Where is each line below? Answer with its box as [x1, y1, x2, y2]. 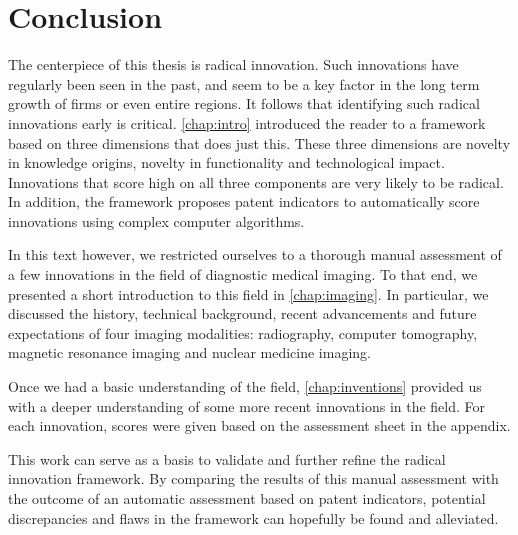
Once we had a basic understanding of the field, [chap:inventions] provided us [8, 376, 482, 397]
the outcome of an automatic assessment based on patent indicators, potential [8, 488, 486, 508]
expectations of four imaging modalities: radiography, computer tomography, [8, 322, 478, 343]
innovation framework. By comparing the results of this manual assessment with [8, 468, 499, 489]
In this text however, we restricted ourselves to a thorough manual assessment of [8, 244, 502, 265]
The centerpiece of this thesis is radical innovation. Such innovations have [8, 54, 459, 75]
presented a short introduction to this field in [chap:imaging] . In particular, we [8, 283, 489, 304]
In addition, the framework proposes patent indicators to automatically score [8, 191, 480, 212]
